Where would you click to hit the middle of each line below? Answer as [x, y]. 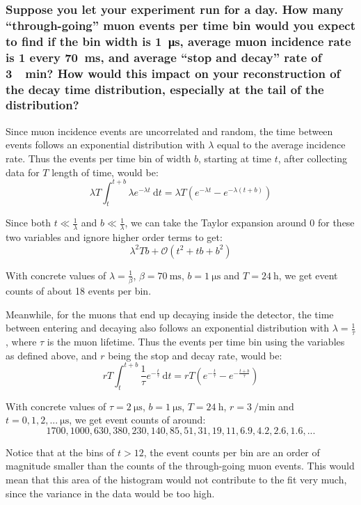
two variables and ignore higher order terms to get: [114, 237]
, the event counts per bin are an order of [232, 452]
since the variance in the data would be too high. [110, 493]
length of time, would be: [105, 172]
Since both [28, 223]
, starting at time [235, 158]
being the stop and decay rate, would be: [195, 355]
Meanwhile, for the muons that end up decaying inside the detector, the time [170, 314]
